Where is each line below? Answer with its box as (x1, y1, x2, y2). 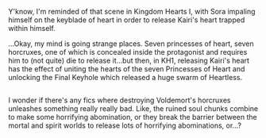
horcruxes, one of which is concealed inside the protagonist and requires (8, 48, 248, 56)
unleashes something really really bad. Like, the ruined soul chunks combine (8, 104, 259, 113)
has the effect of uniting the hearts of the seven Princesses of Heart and (8, 64, 245, 74)
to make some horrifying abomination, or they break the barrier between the (8, 113, 257, 122)
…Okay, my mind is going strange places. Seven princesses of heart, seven (8, 39, 254, 48)
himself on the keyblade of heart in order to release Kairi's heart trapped (8, 15, 245, 25)
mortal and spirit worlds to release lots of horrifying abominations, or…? (8, 121, 242, 130)
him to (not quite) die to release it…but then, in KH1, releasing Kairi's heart (8, 56, 250, 65)
